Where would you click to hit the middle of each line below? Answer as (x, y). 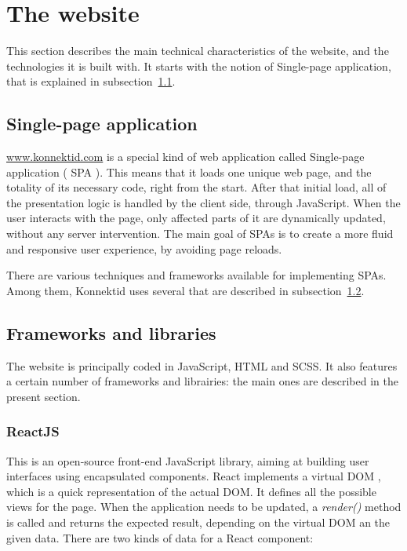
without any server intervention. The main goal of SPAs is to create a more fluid (200, 234)
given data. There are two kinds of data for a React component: (160, 537)
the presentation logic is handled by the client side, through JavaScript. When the (203, 202)
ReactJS (33, 431)
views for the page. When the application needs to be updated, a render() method (204, 507)
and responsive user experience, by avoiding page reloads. (144, 248)
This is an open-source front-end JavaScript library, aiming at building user (188, 460)
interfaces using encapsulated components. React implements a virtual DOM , (194, 476)
